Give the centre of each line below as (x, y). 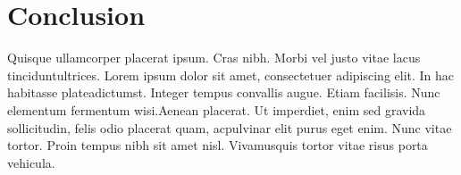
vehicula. (31, 162)
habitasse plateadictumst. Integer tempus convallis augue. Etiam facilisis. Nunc (224, 92)
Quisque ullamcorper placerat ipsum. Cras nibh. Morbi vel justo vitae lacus (214, 58)
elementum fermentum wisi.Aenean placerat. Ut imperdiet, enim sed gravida (217, 109)
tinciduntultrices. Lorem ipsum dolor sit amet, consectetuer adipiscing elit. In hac (231, 75)
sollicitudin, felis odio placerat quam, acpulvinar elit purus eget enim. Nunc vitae (230, 127)
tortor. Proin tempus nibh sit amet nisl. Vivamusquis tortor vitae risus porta (218, 145)
